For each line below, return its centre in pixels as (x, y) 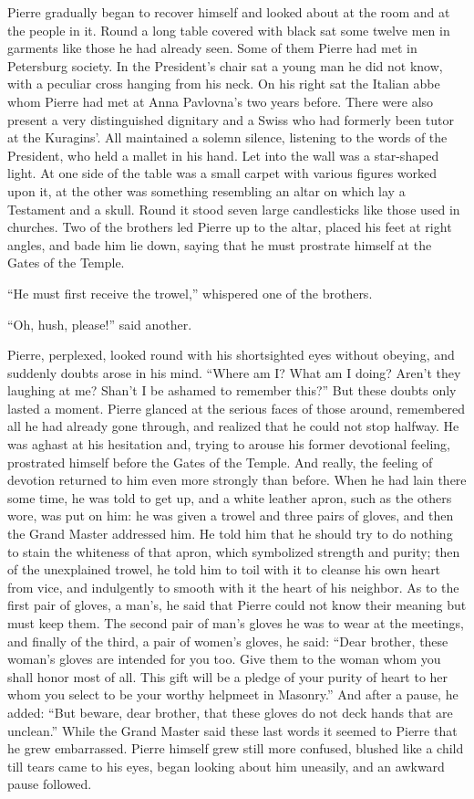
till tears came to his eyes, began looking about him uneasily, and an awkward (226, 766)
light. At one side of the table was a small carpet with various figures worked (222, 173)
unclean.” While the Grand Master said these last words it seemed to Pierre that (232, 730)
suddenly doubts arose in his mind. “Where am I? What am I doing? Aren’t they (234, 372)
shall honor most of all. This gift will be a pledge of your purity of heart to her (228, 676)
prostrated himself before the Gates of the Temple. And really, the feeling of (220, 462)
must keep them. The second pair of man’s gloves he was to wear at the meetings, (236, 623)
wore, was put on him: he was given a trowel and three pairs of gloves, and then (231, 515)
